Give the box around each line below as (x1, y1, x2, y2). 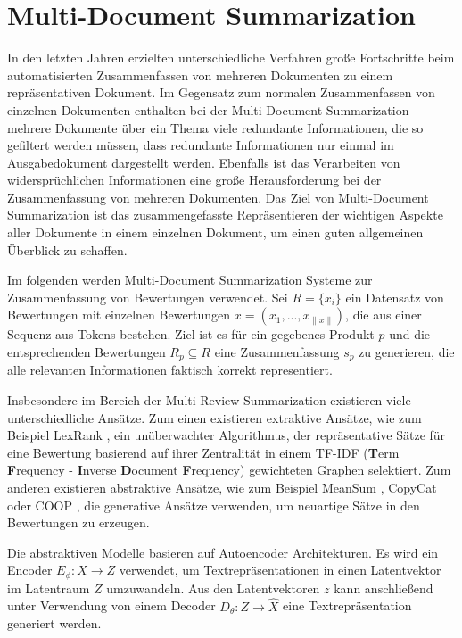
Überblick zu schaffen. (7, 240, 128, 259)
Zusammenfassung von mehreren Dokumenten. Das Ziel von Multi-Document (7, 187, 429, 206)
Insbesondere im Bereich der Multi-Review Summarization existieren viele (7, 391, 411, 410)
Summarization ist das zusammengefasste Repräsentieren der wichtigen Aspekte (7, 205, 443, 224)
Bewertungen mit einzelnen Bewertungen (7, 305, 231, 324)
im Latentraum (7, 578, 90, 597)
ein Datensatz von (345, 287, 444, 306)
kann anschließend (334, 578, 433, 597)
